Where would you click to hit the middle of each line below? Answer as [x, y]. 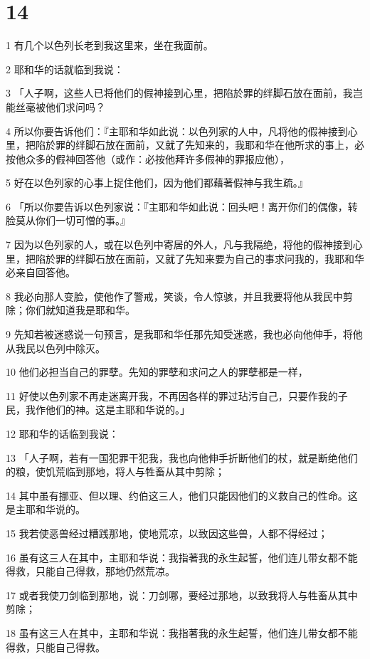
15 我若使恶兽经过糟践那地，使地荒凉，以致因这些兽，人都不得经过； [167, 533]
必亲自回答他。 [41, 272]
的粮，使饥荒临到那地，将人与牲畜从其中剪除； [115, 471]
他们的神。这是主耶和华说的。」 [117, 410]
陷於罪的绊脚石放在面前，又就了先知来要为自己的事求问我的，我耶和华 [200, 258]
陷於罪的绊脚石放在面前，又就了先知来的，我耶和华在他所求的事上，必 [200, 145]
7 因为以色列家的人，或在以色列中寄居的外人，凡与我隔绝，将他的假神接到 [179, 244]
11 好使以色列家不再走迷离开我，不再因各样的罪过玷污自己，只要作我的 [172, 395]
